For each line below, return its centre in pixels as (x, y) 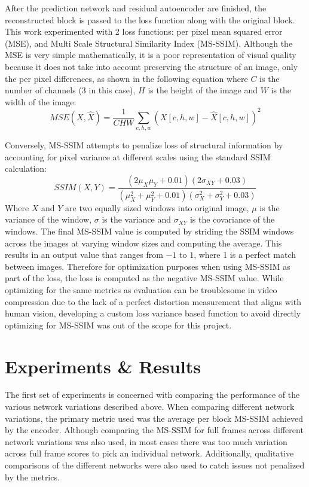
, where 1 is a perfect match (245, 255)
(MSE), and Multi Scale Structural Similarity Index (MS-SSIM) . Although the (149, 43)
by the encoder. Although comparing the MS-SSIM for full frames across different (154, 430)
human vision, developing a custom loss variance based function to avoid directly (153, 313)
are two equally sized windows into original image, (157, 207)
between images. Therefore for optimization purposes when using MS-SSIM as (148, 266)
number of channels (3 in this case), (70, 90)
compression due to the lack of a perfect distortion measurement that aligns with (153, 301)
